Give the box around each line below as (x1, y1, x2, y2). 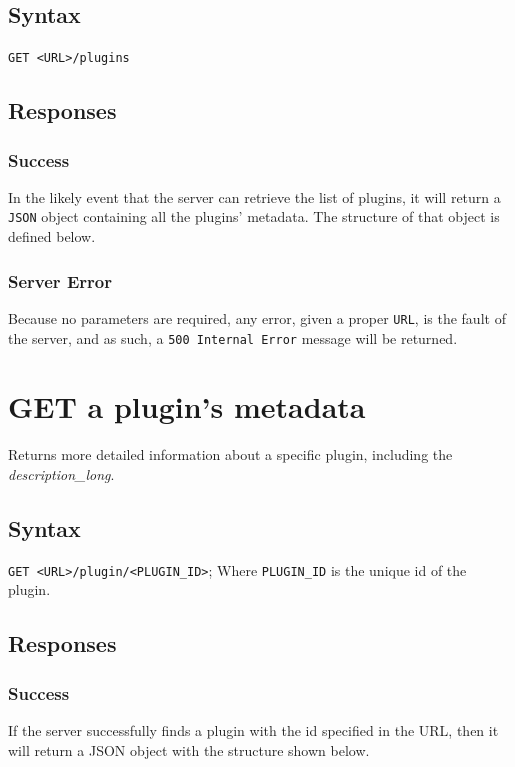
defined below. (8, 226, 96, 247)
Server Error (8, 268, 112, 293)
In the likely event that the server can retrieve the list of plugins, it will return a (8, 186, 501, 207)
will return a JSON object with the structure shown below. (8, 739, 370, 760)
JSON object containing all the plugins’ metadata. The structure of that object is (8, 206, 500, 227)
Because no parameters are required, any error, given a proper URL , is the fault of (8, 307, 506, 328)
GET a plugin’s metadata (8, 386, 366, 427)
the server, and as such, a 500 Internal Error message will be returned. (8, 327, 458, 348)
